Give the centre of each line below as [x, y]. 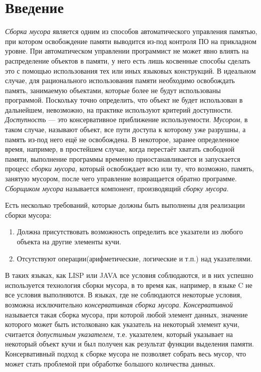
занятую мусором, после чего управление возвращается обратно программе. [121, 178]
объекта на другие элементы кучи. [69, 241]
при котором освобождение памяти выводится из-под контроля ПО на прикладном [131, 41]
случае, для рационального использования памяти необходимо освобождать [120, 80]
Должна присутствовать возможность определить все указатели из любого [130, 232]
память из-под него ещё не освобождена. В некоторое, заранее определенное [122, 139]
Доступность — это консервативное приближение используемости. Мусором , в [126, 119]
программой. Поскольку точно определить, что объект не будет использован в [124, 100]
